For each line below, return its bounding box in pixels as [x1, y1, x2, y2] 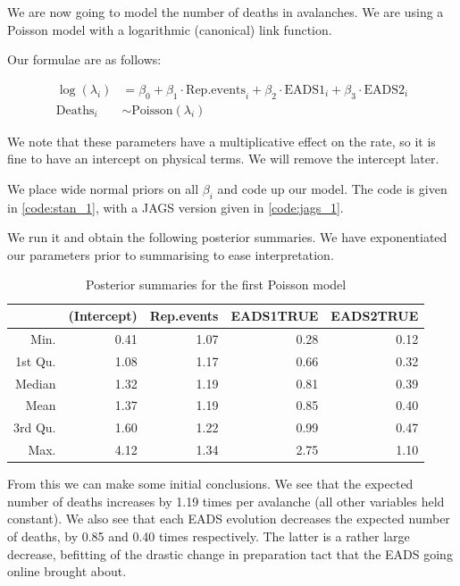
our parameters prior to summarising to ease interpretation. [7, 245, 334, 264]
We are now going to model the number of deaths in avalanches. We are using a [7, 3, 444, 21]
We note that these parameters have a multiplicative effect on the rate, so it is [7, 131, 436, 150]
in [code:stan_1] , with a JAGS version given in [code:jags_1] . [7, 197, 344, 216]
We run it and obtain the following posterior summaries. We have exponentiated [7, 228, 447, 247]
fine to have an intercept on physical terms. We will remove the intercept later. [7, 149, 439, 168]
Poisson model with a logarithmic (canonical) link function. [7, 20, 332, 38]
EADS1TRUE [230, 306, 319, 324]
